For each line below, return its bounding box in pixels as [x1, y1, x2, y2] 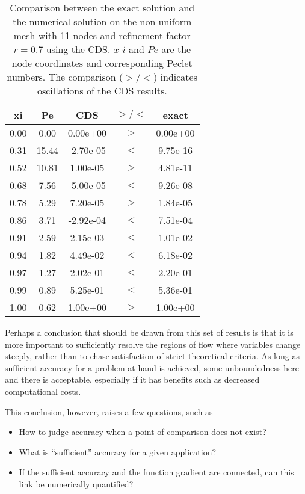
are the [161, 42, 191, 56]
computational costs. [5, 384, 81, 397]
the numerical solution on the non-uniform [13, 14, 192, 28]
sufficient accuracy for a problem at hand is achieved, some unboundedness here [5, 361, 299, 374]
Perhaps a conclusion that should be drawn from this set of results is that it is [5, 326, 294, 338]
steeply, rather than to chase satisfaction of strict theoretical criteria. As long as [5, 350, 300, 362]
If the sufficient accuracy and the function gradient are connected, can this [19, 466, 294, 478]
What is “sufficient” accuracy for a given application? [19, 445, 217, 458]
